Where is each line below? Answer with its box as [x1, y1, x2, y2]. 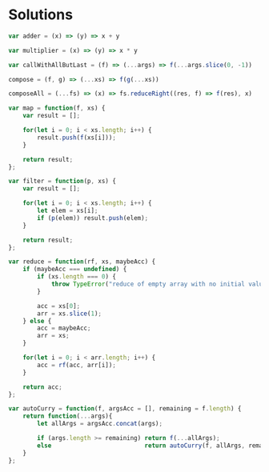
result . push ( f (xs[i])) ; [37, 134, 116, 142]
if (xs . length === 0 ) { [37, 273, 116, 281]
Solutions [8, 6, 74, 24]
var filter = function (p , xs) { [8, 178, 116, 186]
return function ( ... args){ [22, 412, 113, 421]
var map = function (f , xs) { [8, 104, 106, 113]
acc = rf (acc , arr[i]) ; [37, 361, 116, 369]
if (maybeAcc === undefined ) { [22, 266, 127, 274]
